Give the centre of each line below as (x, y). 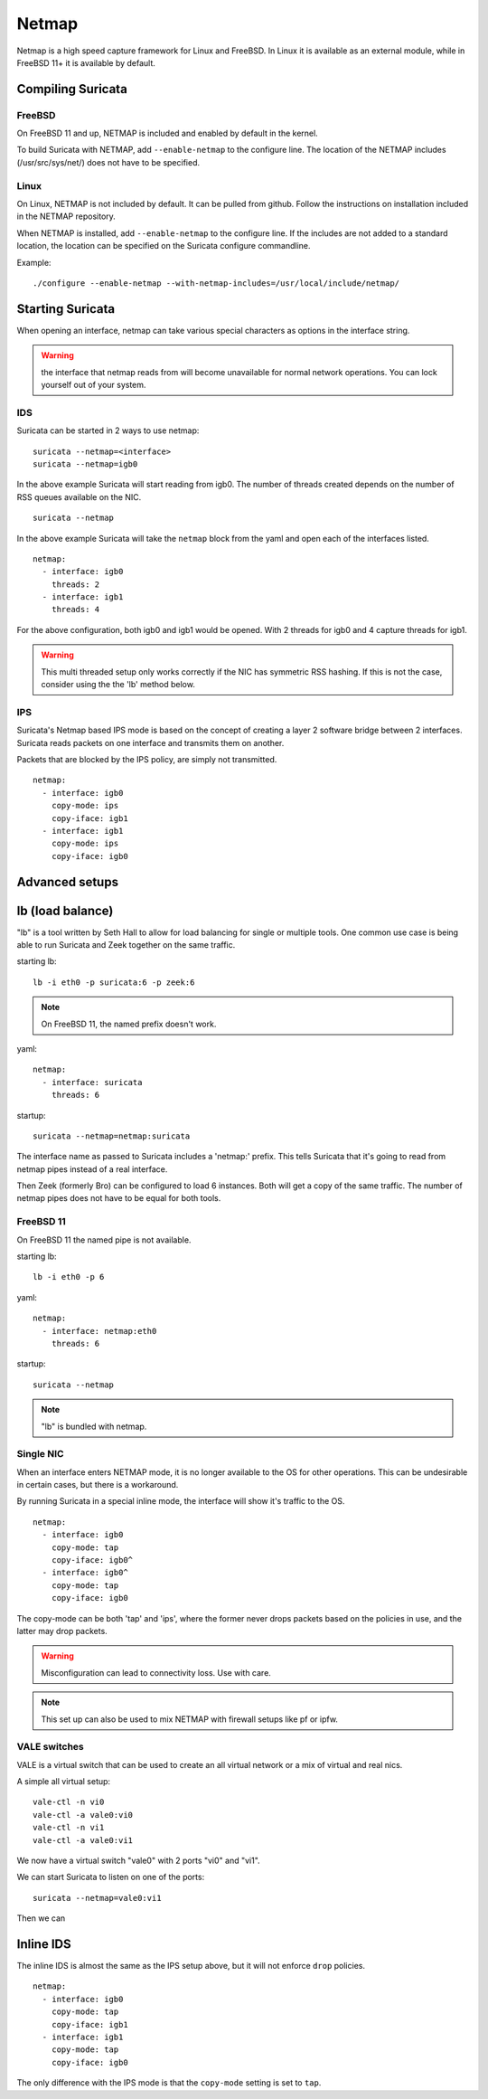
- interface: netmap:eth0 (99, 1331)
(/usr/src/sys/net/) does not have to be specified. (108, 162)
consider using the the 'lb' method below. (118, 685)
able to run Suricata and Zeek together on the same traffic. (126, 945)
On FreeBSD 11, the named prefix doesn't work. (129, 1024)
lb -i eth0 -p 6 (69, 1277)
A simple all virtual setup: (64, 1782)
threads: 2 (75, 584)
